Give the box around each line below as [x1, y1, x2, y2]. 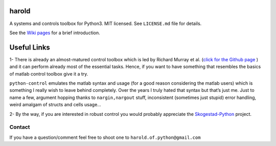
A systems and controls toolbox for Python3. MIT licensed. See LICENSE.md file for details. [9, 20, 202, 27]
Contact [9, 124, 30, 131]
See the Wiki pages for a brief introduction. [9, 30, 101, 36]
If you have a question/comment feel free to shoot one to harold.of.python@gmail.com [9, 134, 201, 140]
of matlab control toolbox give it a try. [9, 70, 88, 77]
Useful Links [9, 43, 51, 52]
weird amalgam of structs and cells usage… [9, 102, 102, 108]
